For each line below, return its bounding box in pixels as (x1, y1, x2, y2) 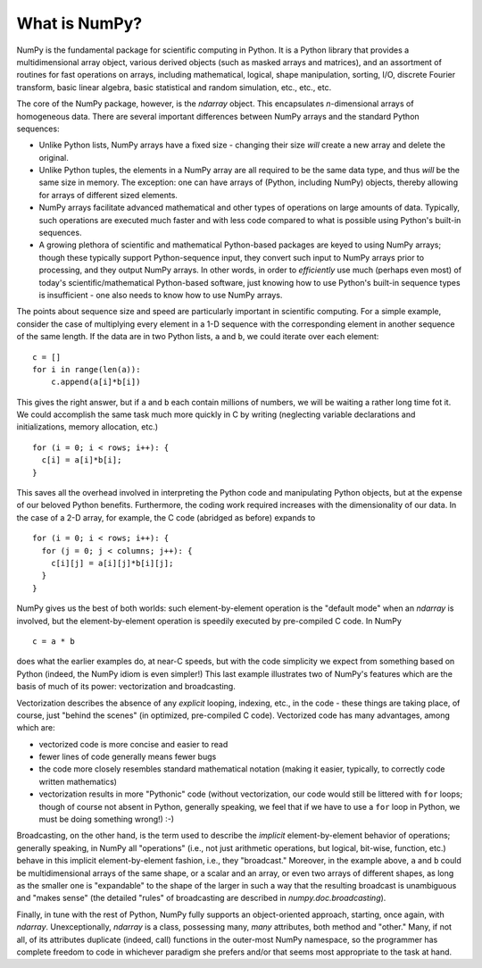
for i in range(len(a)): (32, 364, 141, 374)
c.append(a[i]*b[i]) (50, 377, 141, 388)
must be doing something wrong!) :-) (38, 814, 174, 825)
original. (38, 152, 69, 163)
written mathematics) (38, 776, 118, 787)
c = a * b (32, 636, 75, 647)
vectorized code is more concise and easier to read (38, 739, 229, 749)
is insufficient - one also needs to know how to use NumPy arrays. (38, 289, 283, 300)
